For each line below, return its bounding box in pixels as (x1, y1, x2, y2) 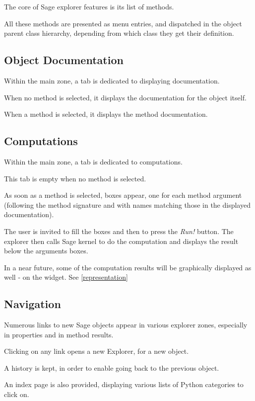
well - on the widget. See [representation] (4, 272, 128, 282)
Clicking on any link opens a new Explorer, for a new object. (4, 346, 189, 356)
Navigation (4, 296, 61, 312)
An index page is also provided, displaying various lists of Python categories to (4, 379, 244, 390)
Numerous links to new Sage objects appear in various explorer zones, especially (4, 320, 248, 330)
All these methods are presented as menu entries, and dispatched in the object (4, 18, 242, 28)
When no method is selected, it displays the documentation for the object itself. (4, 92, 247, 102)
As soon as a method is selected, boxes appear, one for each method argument (4, 190, 242, 200)
